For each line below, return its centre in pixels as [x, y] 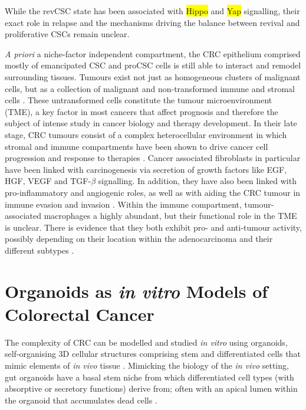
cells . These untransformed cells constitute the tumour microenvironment [139, 100]
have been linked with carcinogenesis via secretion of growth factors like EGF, [146, 169]
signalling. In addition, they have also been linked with [197, 181]
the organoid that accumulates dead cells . [81, 400]
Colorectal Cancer [80, 314]
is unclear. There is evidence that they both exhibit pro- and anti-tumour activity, [153, 227]
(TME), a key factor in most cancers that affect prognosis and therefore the [142, 111]
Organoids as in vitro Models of [136, 291]
